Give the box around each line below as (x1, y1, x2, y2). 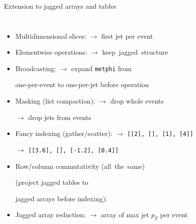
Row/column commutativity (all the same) (15, 161, 145, 171)
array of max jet (100, 209, 149, 220)
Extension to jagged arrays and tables (4, 1, 116, 11)
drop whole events (110, 96, 164, 106)
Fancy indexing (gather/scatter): (15, 128, 113, 138)
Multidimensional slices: (15, 30, 86, 41)
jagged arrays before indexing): (15, 193, 108, 203)
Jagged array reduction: (15, 209, 86, 220)
